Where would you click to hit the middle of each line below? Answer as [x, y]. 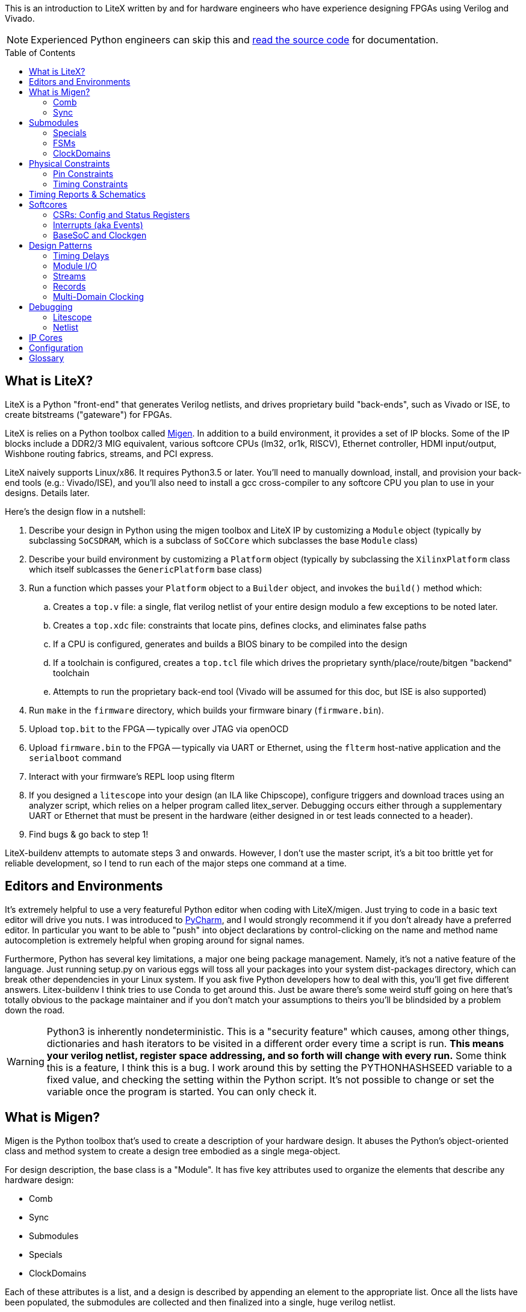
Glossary [47, 358]
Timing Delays [81, 256]
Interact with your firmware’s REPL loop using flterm [132, 776]
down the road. [35, 1010]
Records [70, 286]
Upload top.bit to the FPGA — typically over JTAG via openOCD [159, 729]
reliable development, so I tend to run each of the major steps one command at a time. [176, 863]
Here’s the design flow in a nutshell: [75, 511]
